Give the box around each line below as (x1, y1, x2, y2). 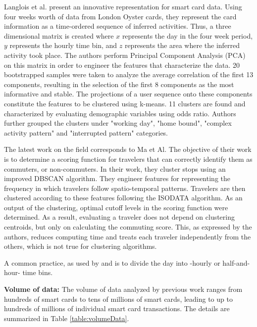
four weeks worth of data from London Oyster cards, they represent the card (4, 11, 237, 21)
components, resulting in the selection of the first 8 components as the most (4, 79, 234, 89)
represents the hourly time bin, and (9, 40, 117, 50)
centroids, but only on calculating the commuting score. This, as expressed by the (4, 222, 252, 232)
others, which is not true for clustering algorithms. (4, 241, 157, 251)
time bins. (22, 267, 53, 278)
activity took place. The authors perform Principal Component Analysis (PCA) (4, 49, 246, 60)
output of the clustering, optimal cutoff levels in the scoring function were (4, 202, 228, 212)
